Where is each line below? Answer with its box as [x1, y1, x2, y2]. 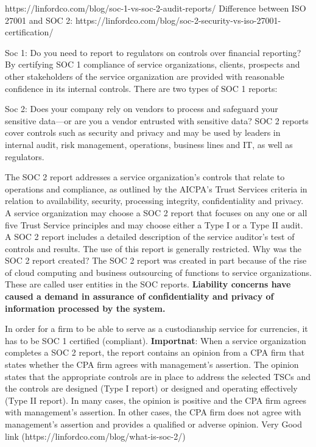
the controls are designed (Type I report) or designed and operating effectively [5, 382, 298, 395]
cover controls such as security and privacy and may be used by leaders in [5, 126, 281, 139]
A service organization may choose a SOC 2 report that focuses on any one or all [5, 206, 307, 219]
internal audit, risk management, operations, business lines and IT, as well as [5, 138, 293, 150]
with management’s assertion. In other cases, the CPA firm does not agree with [5, 406, 301, 418]
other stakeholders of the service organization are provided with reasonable [5, 69, 284, 82]
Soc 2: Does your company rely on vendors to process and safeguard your [5, 102, 278, 115]
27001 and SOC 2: [5, 13, 73, 26]
